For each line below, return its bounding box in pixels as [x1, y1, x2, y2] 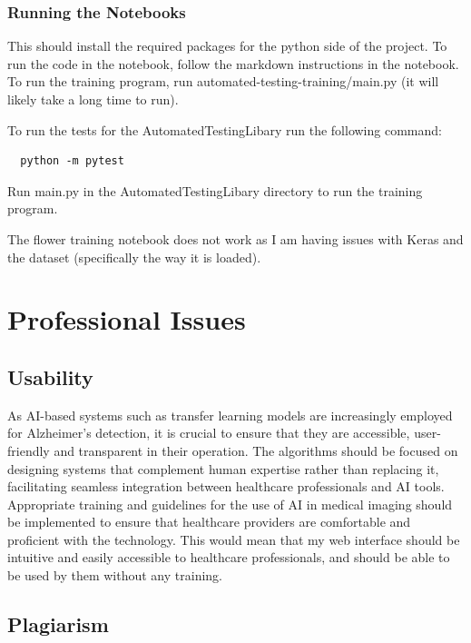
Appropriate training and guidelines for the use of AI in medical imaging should [7, 494, 453, 513]
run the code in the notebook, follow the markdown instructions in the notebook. [7, 54, 459, 73]
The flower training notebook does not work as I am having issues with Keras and [7, 229, 464, 248]
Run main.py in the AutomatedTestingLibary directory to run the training [7, 181, 423, 200]
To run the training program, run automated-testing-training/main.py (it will [7, 72, 439, 91]
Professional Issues [7, 301, 246, 338]
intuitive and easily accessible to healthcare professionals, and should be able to [7, 548, 450, 567]
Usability [7, 362, 93, 391]
